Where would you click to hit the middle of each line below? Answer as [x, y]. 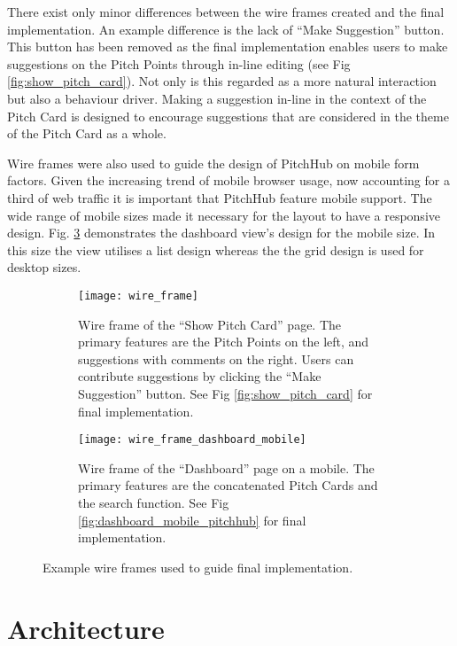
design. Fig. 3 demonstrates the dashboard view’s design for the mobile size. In [221, 233]
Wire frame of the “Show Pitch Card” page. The [210, 324]
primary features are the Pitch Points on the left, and [224, 342]
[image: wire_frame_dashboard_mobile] [192, 440]
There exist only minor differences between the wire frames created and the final [226, 12]
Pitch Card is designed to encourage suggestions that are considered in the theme [228, 116]
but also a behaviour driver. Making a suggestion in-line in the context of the [217, 98]
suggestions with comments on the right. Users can [216, 358]
